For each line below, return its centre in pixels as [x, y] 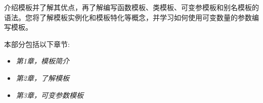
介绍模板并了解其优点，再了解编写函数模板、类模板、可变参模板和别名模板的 [131, 7]
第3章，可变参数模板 [50, 95]
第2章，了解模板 [42, 78]
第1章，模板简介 [42, 61]
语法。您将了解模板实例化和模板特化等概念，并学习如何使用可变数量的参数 [128, 17]
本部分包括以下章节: [37, 44]
